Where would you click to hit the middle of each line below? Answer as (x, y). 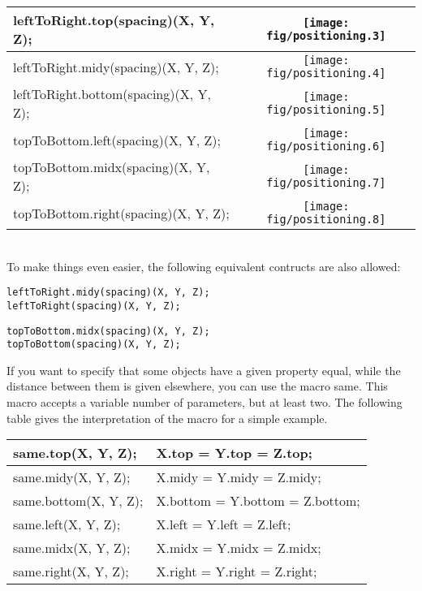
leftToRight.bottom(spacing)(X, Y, (112, 94)
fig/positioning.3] (326, 36)
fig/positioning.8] (326, 219)
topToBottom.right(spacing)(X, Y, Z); (121, 213)
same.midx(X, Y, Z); (72, 548)
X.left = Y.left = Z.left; (224, 524)
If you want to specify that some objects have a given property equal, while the (204, 370)
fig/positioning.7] (326, 183)
